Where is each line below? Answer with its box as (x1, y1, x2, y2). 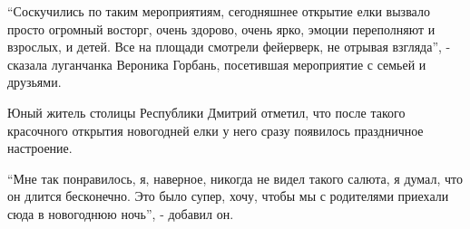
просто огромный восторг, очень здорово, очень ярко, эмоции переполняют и (7, 19, 436, 38)
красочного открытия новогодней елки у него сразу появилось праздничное (7, 120, 424, 139)
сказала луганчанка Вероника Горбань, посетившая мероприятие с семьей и (7, 54, 426, 73)
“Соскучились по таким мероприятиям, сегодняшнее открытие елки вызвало (7, 2, 430, 20)
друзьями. (7, 72, 62, 91)
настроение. (7, 138, 73, 157)
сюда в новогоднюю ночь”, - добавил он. (7, 204, 234, 223)
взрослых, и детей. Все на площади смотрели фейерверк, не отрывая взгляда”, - (7, 37, 451, 56)
